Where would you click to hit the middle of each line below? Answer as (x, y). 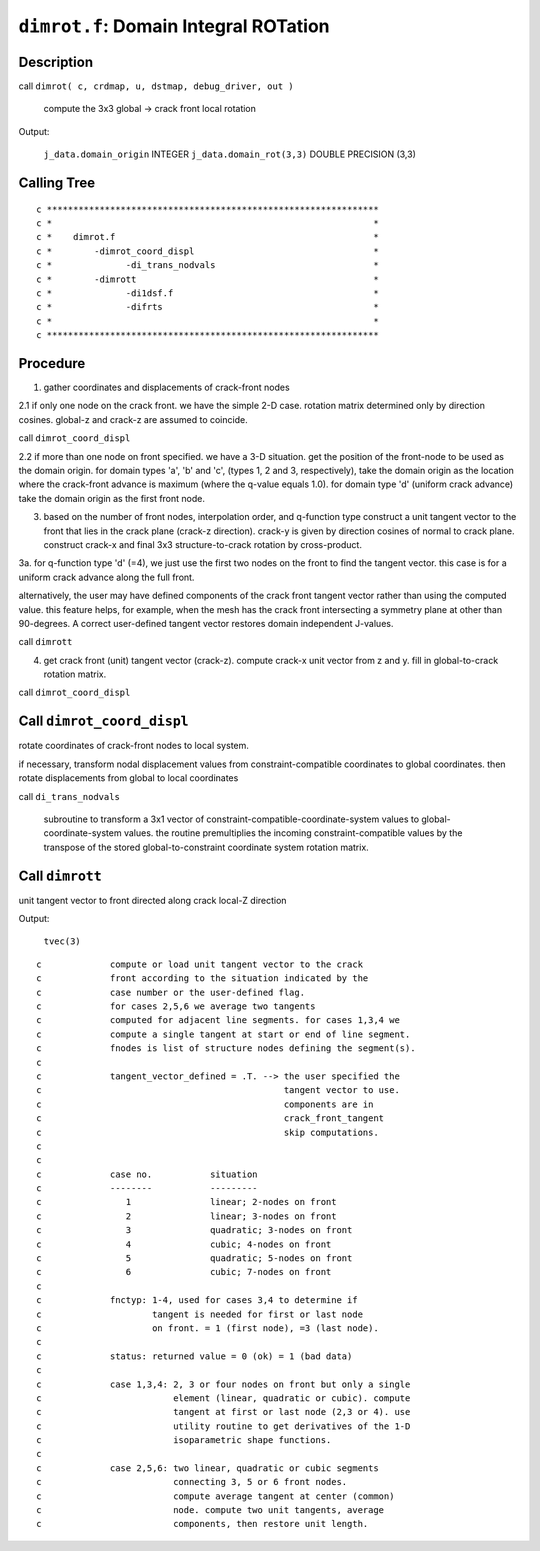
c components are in (205, 1104)
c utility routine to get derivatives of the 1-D (223, 1426)
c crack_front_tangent (210, 1118)
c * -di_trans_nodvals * (207, 265)
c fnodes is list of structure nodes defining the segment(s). (226, 1048)
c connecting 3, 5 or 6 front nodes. (192, 1482)
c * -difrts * (207, 307)
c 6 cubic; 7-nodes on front (184, 1272)
